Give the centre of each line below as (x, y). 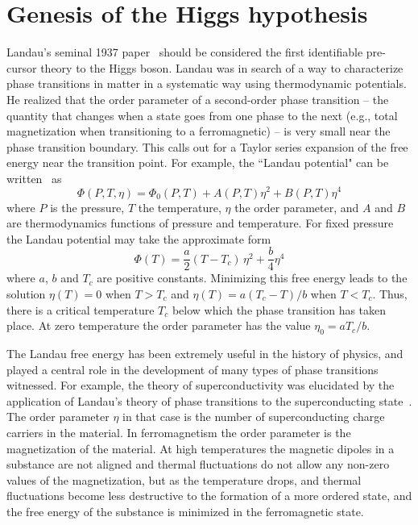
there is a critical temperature (81, 309)
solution (26, 293)
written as (34, 178)
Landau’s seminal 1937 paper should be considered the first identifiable (185, 52)
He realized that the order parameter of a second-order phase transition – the (198, 99)
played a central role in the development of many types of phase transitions (192, 369)
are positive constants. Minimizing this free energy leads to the (252, 278)
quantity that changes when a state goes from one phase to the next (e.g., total (202, 115)
